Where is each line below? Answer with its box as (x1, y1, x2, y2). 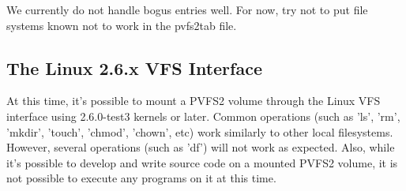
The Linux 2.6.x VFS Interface (6, 55, 262, 80)
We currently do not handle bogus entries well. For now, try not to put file (6, 2, 368, 17)
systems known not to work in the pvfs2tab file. (6, 17, 237, 33)
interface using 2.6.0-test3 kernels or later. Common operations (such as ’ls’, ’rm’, (6, 107, 400, 124)
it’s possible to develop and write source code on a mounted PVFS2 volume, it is (6, 154, 398, 170)
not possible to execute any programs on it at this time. (6, 170, 276, 186)
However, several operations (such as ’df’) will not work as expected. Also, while (6, 139, 395, 155)
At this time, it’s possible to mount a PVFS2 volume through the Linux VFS (6, 92, 381, 109)
